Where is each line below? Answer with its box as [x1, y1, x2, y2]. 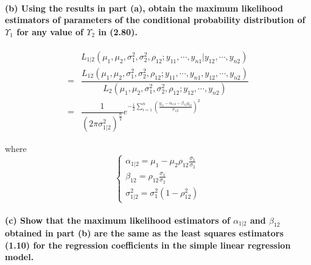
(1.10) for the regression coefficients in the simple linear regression [5, 238, 291, 251]
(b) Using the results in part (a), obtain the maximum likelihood [5, 1, 283, 14]
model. [5, 250, 34, 263]
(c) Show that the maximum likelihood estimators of [5, 213, 230, 226]
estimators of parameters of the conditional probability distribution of [5, 13, 306, 26]
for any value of [16, 25, 83, 38]
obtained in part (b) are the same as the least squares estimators [5, 227, 284, 239]
